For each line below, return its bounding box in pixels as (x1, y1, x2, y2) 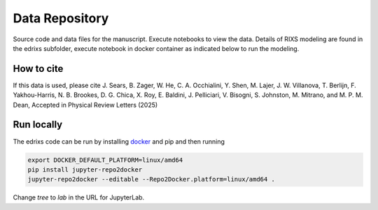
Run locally (13, 119, 63, 130)
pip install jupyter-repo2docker (27, 165, 143, 174)
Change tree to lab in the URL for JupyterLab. (13, 193, 145, 202)
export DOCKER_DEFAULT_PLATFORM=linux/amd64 (27, 156, 183, 164)
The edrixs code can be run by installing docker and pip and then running (13, 137, 225, 146)
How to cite (13, 63, 64, 75)
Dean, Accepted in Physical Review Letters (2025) (13, 100, 158, 109)
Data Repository (13, 10, 109, 26)
